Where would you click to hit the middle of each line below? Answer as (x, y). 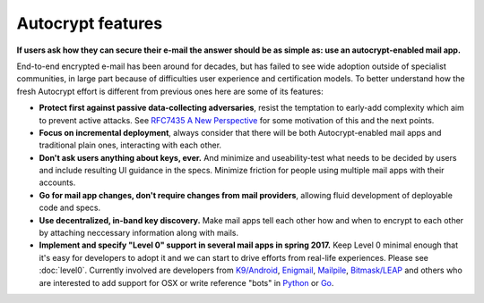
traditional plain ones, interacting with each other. (130, 145)
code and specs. (70, 208)
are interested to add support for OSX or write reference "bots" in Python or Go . (186, 282)
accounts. (57, 182)
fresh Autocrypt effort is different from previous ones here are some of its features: (170, 91)
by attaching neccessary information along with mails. (139, 233)
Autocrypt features (90, 23)
